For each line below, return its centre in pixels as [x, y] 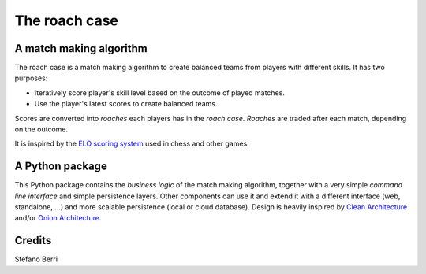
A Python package [61, 167]
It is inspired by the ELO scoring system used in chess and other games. [132, 144]
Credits [33, 241]
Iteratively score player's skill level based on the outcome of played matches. [160, 93]
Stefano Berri [36, 259]
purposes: [31, 78]
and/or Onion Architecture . [58, 218]
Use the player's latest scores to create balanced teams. [126, 104]
